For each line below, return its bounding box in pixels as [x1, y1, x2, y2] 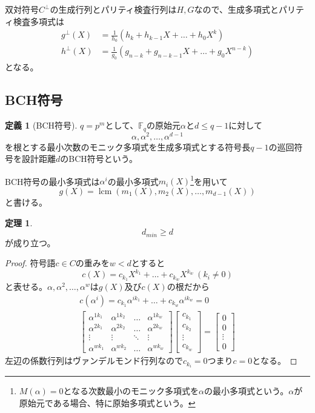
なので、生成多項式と [194, 3, 279, 15]
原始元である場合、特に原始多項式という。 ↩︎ [19, 396, 196, 409]
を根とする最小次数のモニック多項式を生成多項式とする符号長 [5, 140, 251, 153]
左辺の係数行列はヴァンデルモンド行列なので [5, 354, 183, 367]
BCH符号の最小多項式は [5, 175, 100, 187]
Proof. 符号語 [5, 257, 56, 269]
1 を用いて [190, 173, 228, 187]
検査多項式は [13, 15, 64, 27]
